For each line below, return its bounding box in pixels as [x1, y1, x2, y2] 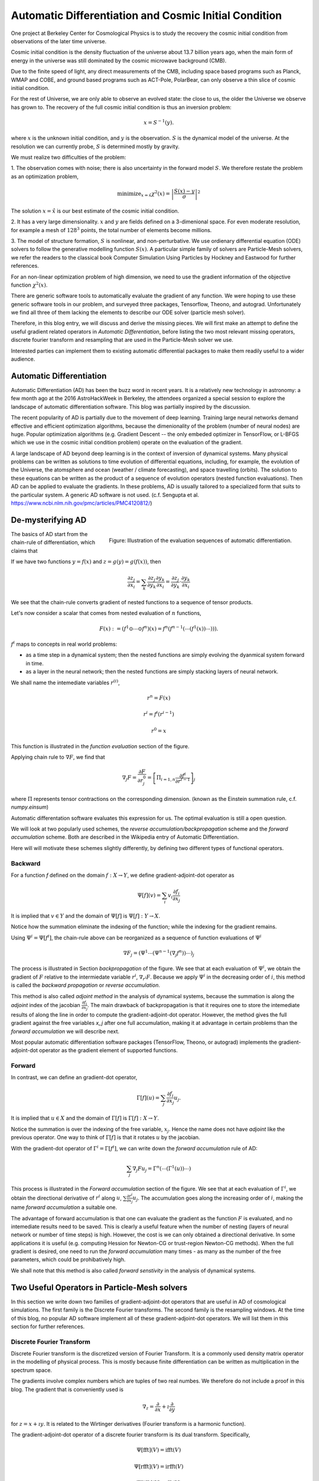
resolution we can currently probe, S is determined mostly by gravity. [11, 143, 180, 150]
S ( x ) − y [174, 188, 195, 194]
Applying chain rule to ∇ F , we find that [11, 754, 106, 761]
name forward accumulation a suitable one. [11, 1204, 118, 1211]
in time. [25, 659, 44, 666]
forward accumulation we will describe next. [11, 1028, 120, 1035]
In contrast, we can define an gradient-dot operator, [11, 1074, 138, 1081]
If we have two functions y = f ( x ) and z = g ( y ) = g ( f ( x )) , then [11, 558, 161, 565]
